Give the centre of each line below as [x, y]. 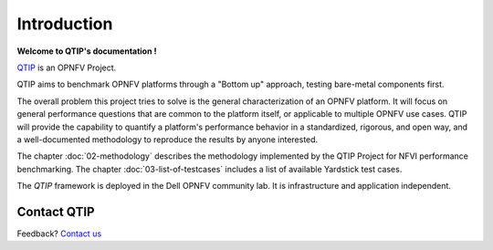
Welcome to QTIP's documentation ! [87, 51]
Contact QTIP [56, 211]
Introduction [65, 24]
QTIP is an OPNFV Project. [67, 68]
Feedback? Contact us [59, 234]
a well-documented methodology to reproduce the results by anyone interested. [168, 139]
